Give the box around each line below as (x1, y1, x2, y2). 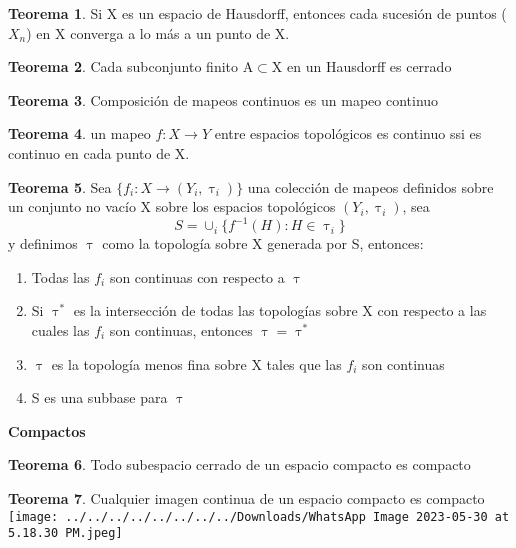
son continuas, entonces (109, 320, 253, 341)
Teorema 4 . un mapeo (8, 123, 151, 144)
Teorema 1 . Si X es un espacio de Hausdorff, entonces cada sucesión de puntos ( (8, 3, 507, 23)
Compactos (8, 420, 86, 441)
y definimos (8, 233, 78, 254)
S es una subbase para (31, 387, 168, 408)
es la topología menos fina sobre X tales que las (51, 353, 342, 374)
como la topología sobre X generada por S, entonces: (102, 233, 424, 254)
